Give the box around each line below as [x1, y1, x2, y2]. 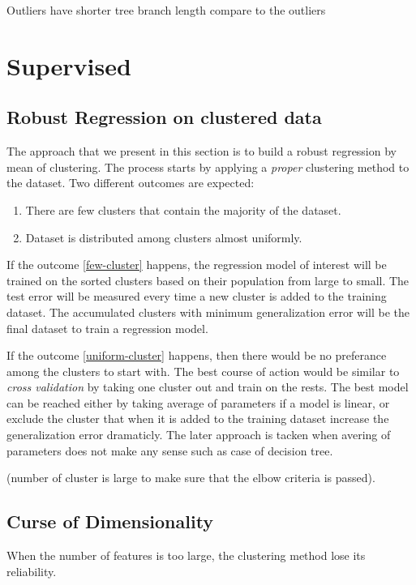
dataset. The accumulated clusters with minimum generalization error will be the [6, 303, 410, 320]
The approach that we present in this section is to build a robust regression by [6, 143, 397, 160]
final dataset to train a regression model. [6, 319, 208, 336]
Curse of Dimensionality [6, 509, 214, 534]
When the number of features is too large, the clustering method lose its [6, 547, 366, 564]
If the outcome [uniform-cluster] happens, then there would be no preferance [6, 347, 387, 364]
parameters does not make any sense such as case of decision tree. [6, 442, 333, 459]
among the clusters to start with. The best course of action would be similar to [6, 362, 400, 379]
